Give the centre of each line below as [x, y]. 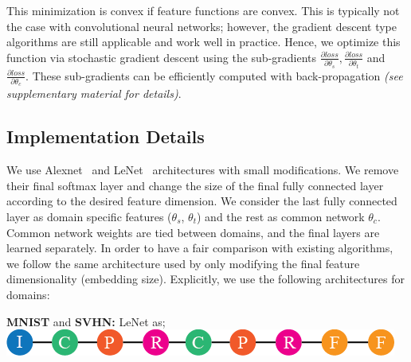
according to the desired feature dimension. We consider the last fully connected [202, 201]
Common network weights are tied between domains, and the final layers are [193, 232]
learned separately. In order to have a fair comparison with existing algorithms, [200, 248]
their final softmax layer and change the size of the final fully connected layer [195, 185]
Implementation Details [106, 136]
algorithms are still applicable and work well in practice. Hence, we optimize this [204, 42]
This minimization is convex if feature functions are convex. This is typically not [203, 10]
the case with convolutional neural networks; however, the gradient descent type [202, 26]
